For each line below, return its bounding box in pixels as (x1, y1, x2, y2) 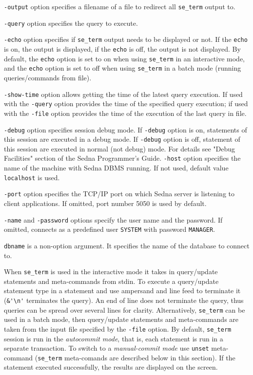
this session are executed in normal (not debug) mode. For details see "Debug (4, 143, 235, 153)
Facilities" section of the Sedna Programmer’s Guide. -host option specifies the (4, 153, 241, 163)
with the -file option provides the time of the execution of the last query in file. (4, 108, 247, 118)
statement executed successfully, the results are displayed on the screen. (4, 362, 218, 372)
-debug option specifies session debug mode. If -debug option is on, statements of (4, 124, 247, 134)
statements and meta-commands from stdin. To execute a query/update (4, 276, 219, 286)
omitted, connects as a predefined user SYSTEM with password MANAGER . (4, 224, 215, 234)
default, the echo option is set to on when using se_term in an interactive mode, (4, 53, 245, 63)
